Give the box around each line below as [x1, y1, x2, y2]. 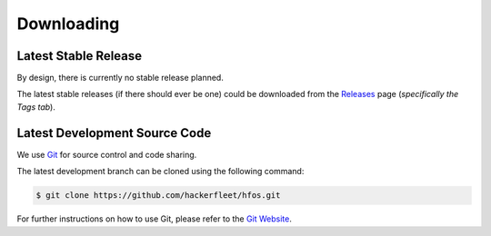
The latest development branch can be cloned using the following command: [16, 166, 305, 177]
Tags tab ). [16, 101, 56, 113]
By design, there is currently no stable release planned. [16, 73, 225, 84]
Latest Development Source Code [16, 125, 212, 141]
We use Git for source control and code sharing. [16, 149, 197, 160]
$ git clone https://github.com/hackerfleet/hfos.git [35, 191, 281, 201]
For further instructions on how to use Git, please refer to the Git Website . [16, 213, 293, 224]
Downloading [16, 14, 120, 34]
